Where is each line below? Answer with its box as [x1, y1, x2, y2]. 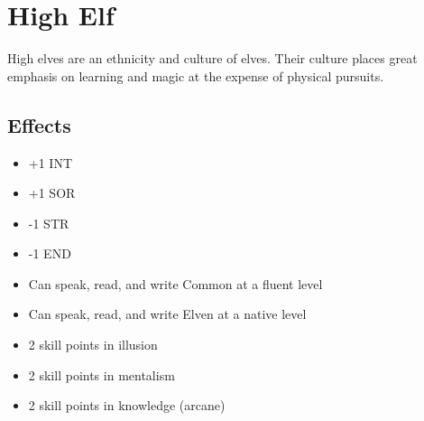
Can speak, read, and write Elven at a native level [28, 304, 307, 323]
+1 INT [28, 153, 73, 172]
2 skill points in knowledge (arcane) [28, 396, 226, 415]
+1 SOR [28, 183, 76, 202]
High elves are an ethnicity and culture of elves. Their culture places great [7, 49, 418, 68]
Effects [7, 110, 71, 138]
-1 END [28, 244, 71, 263]
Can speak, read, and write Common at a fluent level [28, 274, 323, 293]
